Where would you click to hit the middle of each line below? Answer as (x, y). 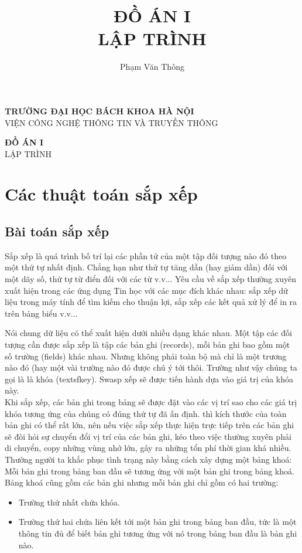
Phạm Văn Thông (152, 67)
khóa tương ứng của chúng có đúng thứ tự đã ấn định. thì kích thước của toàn (146, 413)
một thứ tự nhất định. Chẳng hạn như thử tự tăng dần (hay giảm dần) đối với (146, 267)
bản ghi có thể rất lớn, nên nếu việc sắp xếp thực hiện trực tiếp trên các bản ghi (150, 425)
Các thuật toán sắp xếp (101, 194)
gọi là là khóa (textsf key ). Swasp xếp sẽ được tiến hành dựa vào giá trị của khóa (149, 379)
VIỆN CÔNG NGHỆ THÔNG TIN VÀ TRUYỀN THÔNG (111, 122)
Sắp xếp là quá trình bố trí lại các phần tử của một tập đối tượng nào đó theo (146, 255)
